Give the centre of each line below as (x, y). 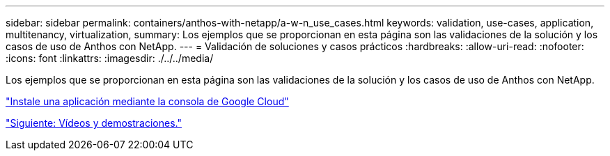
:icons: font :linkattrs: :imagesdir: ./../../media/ (110, 58)
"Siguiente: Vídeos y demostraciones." (94, 123)
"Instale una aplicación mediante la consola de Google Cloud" (147, 101)
